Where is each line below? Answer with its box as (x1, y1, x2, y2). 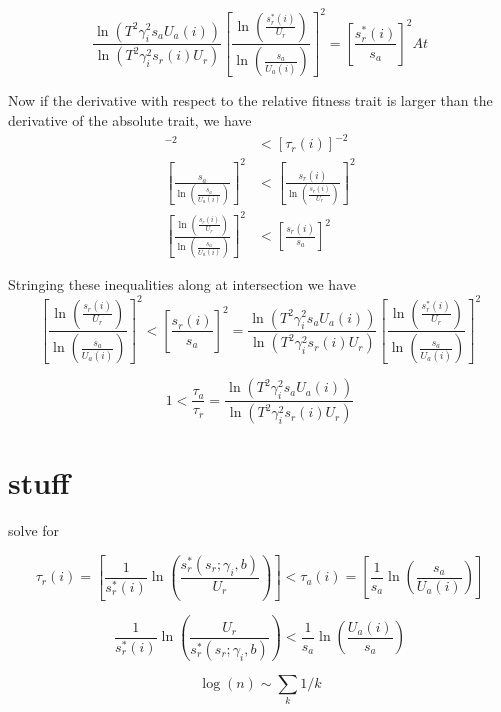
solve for (8, 520, 60, 541)
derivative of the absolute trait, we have (8, 109, 252, 130)
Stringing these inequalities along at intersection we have (8, 274, 356, 295)
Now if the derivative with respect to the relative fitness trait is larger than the (8, 90, 493, 111)
